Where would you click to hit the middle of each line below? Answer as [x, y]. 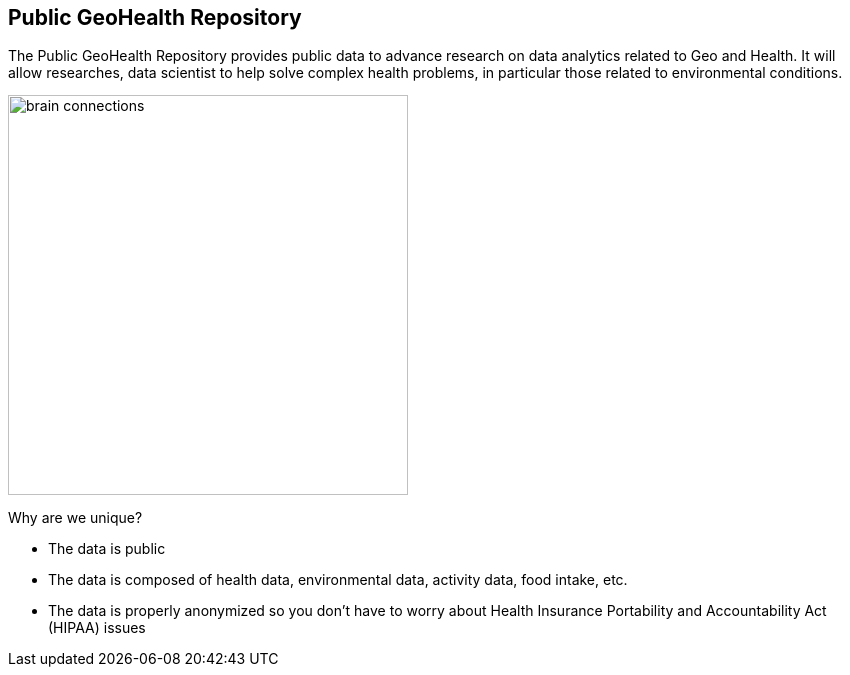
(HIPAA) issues [97, 628]
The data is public [107, 549]
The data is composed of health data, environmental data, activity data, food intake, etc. [338, 580]
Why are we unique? [75, 518]
